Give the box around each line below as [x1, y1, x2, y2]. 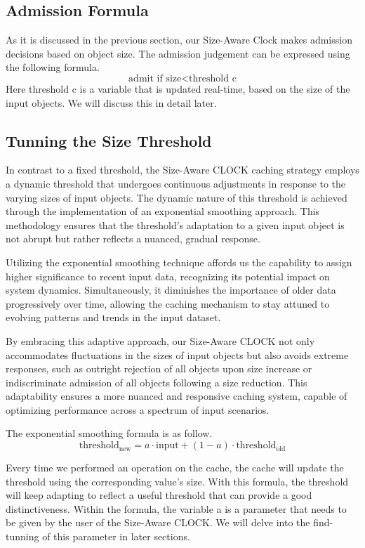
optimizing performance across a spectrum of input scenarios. [6, 402, 270, 417]
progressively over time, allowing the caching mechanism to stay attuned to [6, 296, 330, 311]
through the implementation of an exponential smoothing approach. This [6, 204, 320, 218]
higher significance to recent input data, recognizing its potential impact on [6, 268, 330, 283]
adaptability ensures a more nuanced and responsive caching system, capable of [6, 389, 347, 403]
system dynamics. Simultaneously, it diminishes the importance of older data [6, 282, 336, 297]
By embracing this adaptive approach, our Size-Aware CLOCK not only [6, 333, 315, 348]
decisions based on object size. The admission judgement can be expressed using [6, 46, 350, 60]
